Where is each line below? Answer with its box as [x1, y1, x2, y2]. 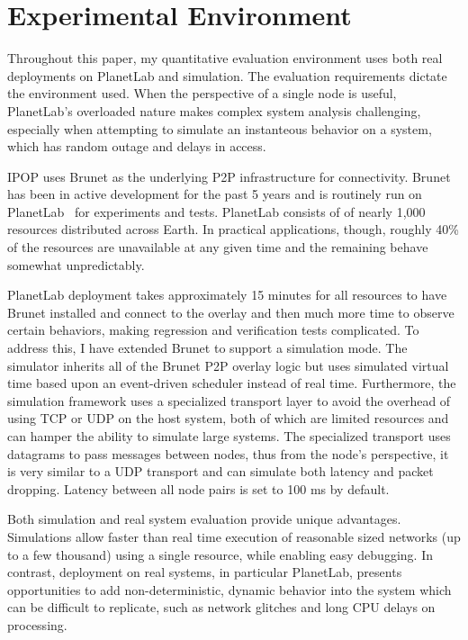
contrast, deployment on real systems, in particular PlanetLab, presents [7, 563, 402, 581]
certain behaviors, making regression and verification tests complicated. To [7, 320, 419, 339]
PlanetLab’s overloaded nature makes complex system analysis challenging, [7, 101, 421, 120]
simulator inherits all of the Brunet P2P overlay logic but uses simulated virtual [7, 356, 449, 374]
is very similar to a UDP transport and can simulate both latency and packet [7, 462, 434, 481]
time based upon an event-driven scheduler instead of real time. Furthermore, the [7, 374, 456, 392]
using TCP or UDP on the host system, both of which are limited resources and [7, 409, 449, 428]
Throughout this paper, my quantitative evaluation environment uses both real [7, 49, 443, 68]
